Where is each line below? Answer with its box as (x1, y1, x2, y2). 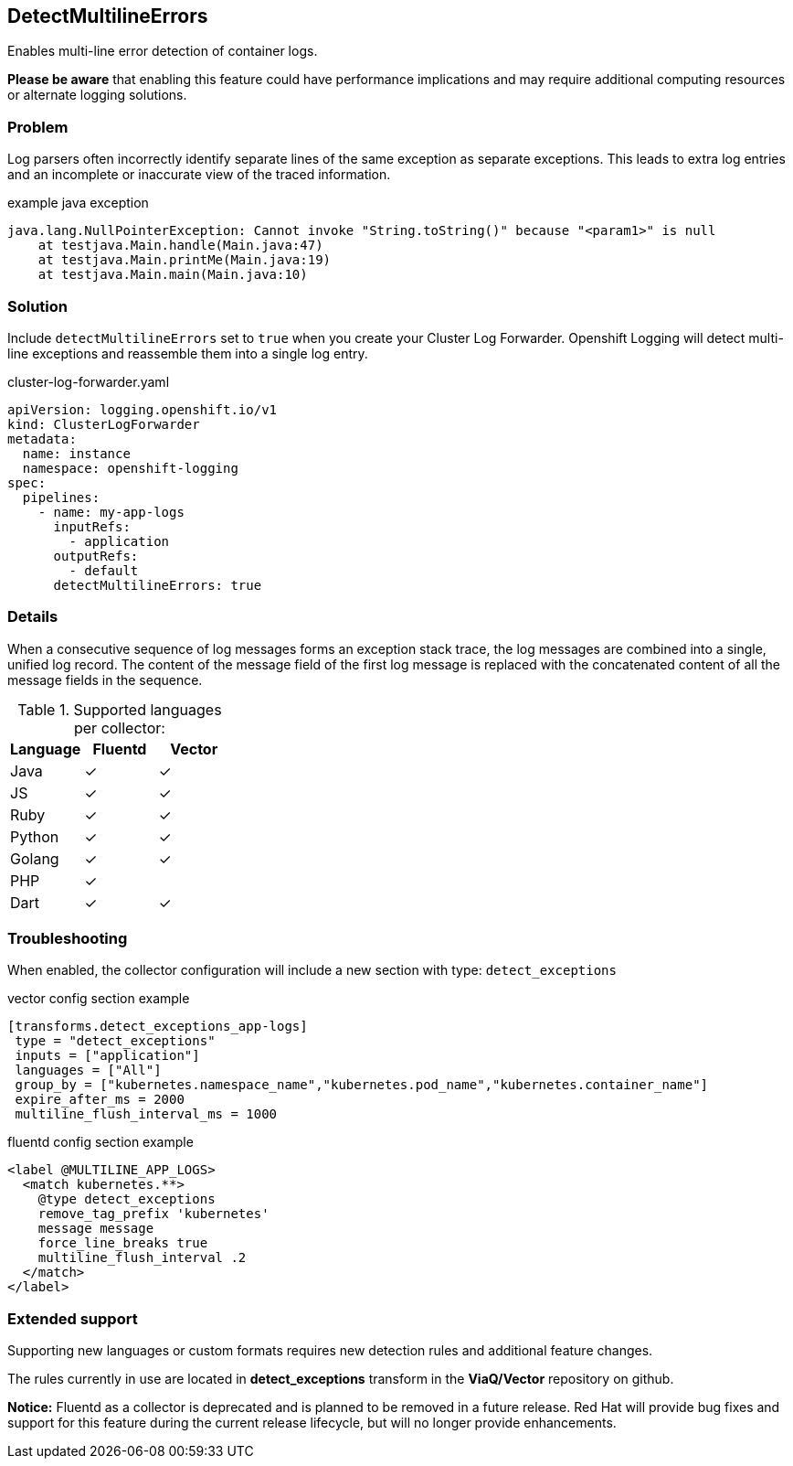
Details (7, 607, 58, 626)
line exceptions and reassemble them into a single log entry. (7, 345, 368, 361)
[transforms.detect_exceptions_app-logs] (7, 1019, 308, 1034)
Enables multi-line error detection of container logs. (7, 43, 318, 59)
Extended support (7, 1309, 138, 1328)
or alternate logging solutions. (7, 87, 187, 103)
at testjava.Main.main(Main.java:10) (37, 267, 308, 283)
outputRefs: (53, 548, 139, 563)
